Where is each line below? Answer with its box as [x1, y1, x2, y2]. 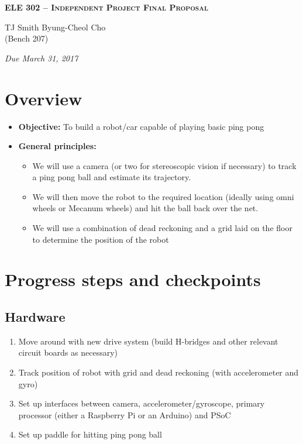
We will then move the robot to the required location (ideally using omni [32, 190, 294, 202]
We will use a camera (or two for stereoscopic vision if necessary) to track [32, 159, 297, 171]
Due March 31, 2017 [5, 51, 78, 64]
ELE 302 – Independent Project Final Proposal [5, 1, 208, 13]
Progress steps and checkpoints [5, 267, 261, 291]
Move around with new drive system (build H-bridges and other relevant [18, 335, 278, 347]
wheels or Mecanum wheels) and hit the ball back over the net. [32, 202, 259, 214]
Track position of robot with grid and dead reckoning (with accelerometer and [18, 366, 299, 378]
